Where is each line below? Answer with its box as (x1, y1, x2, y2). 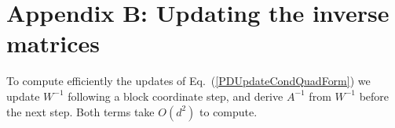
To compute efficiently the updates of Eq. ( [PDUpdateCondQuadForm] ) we (6, 73, 371, 89)
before (359, 87, 390, 104)
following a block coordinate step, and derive (68, 87, 283, 104)
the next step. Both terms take (6, 103, 155, 119)
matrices (6, 27, 100, 59)
